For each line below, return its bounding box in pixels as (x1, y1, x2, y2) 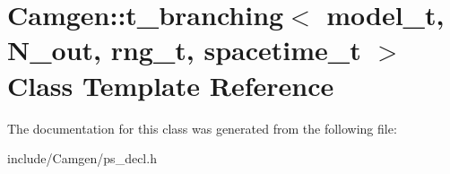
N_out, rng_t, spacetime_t (7, 31, 361, 68)
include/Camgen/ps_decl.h (7, 149, 157, 168)
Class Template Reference (7, 66, 334, 103)
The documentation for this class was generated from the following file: (7, 118, 397, 137)
